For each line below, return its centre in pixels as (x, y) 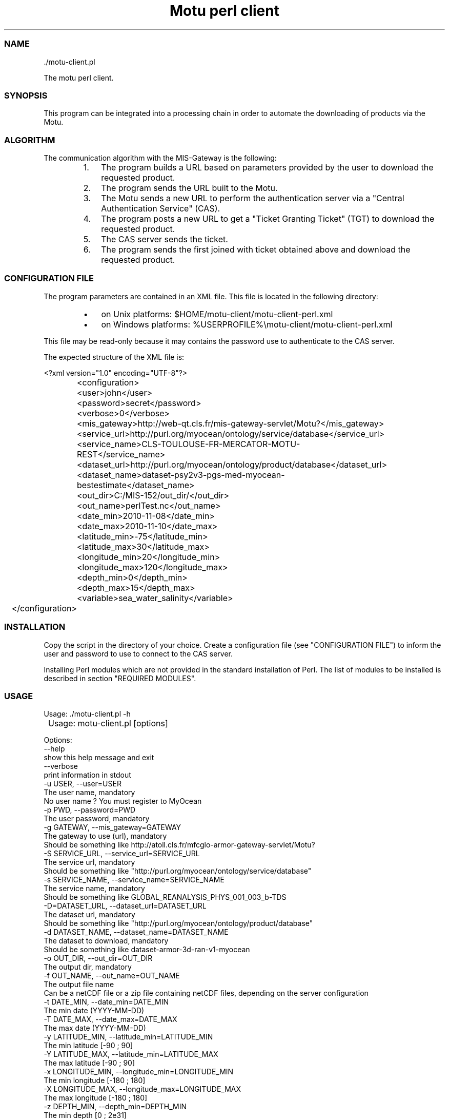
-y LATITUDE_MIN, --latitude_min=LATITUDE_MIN (128, 1037)
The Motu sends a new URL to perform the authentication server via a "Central (253, 198)
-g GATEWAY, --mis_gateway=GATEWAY (113, 827)
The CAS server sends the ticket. (165, 239)
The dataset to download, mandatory (106, 941)
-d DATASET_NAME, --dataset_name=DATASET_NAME (136, 932)
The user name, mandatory (89, 793)
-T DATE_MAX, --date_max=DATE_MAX (110, 1019)
